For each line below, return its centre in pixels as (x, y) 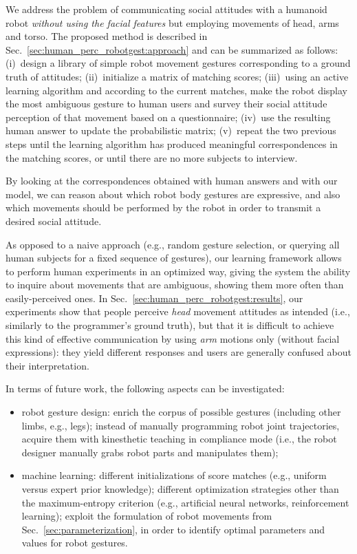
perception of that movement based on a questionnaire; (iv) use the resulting (168, 117)
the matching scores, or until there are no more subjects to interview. (152, 157)
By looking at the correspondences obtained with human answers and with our (172, 181)
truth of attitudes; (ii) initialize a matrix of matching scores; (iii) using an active (177, 76)
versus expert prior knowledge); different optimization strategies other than (180, 489)
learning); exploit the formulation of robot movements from (147, 516)
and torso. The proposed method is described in (107, 36)
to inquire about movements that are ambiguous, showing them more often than (175, 285)
